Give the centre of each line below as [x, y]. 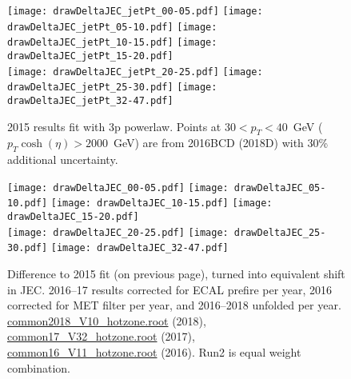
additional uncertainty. [63, 160]
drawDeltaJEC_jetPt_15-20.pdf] [90, 56]
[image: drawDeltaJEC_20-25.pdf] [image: [118, 232]
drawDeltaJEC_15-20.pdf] [73, 217]
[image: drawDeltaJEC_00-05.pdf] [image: [118, 188]
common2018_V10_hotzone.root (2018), [107, 320]
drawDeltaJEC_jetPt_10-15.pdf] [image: [112, 43]
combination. [39, 367]
